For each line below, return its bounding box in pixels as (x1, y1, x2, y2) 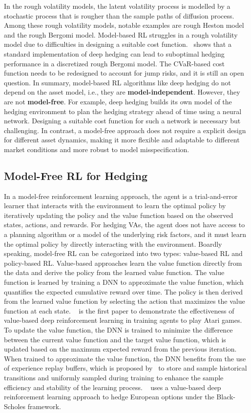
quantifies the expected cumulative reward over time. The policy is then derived (4, 286, 243, 296)
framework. (27, 401, 61, 411)
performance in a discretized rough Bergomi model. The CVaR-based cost (4, 58, 225, 68)
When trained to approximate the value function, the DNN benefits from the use (4, 353, 246, 363)
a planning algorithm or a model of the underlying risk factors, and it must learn (4, 229, 246, 239)
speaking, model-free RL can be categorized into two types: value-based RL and (4, 248, 243, 258)
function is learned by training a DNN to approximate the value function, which (4, 277, 244, 287)
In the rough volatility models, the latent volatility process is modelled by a (4, 1, 230, 11)
